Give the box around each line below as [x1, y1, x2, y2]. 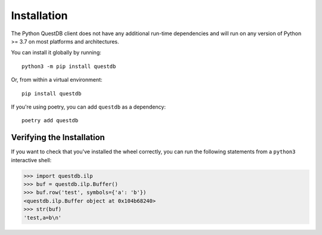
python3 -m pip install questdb [21, 63, 116, 70]
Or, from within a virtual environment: [11, 76, 103, 84]
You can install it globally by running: [11, 49, 101, 56]
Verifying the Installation [11, 132, 106, 143]
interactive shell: [11, 156, 52, 163]
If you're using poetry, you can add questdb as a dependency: [11, 103, 166, 110]
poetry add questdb [21, 117, 79, 124]
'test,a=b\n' [23, 214, 62, 221]
